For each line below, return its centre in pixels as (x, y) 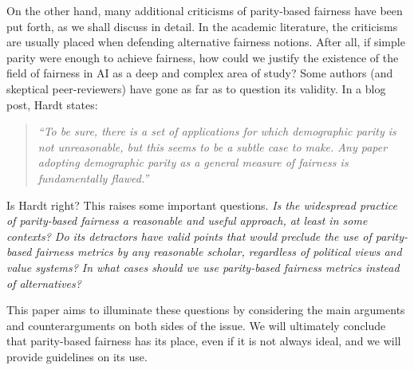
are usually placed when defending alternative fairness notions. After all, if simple (206, 42)
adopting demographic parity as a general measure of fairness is (193, 162)
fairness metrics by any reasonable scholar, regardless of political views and (219, 252)
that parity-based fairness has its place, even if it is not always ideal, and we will (204, 341)
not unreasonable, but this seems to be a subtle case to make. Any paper (213, 146)
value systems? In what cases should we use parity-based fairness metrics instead (203, 267)
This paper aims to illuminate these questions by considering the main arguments (206, 310)
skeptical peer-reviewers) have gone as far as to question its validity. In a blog (196, 88)
